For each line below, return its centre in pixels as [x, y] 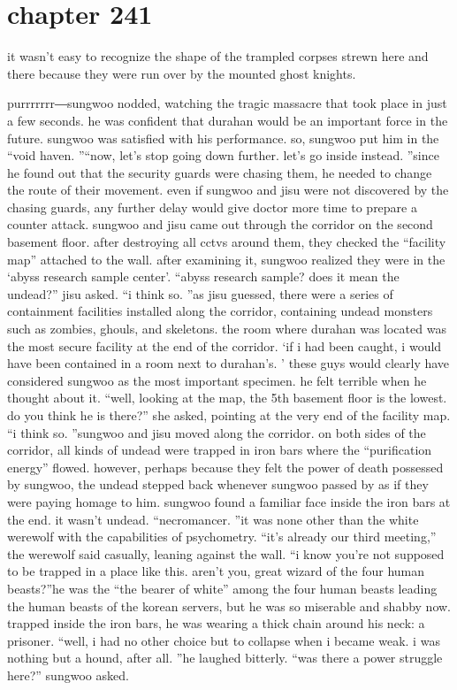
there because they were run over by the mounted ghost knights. [182, 73]
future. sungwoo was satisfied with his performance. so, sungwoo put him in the [223, 138]
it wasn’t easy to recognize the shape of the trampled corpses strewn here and [218, 56]
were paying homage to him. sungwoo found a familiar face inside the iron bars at [229, 501]
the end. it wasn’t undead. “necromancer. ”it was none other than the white [213, 519]
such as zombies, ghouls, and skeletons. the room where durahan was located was [227, 329]
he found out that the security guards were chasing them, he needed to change [220, 172]
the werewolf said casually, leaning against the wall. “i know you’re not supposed [226, 553]
